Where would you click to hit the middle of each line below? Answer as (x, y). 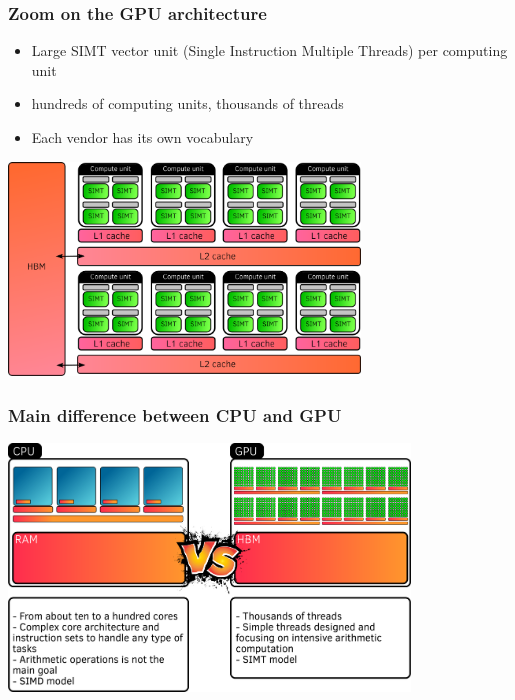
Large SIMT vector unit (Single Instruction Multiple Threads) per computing (269, 50)
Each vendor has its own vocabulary (142, 137)
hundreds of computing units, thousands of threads (187, 103)
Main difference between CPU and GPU (175, 414)
